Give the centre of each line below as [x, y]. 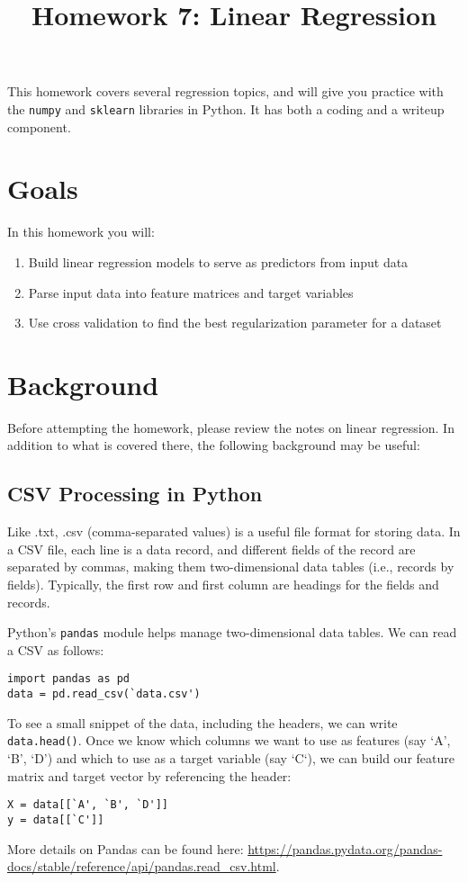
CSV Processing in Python [135, 494]
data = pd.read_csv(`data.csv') [104, 694]
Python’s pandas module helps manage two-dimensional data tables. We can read [232, 632]
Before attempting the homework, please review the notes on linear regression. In [231, 427]
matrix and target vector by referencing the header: [149, 775]
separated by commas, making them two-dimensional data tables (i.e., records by [231, 567]
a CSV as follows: [56, 649]
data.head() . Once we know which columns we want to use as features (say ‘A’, [229, 740]
